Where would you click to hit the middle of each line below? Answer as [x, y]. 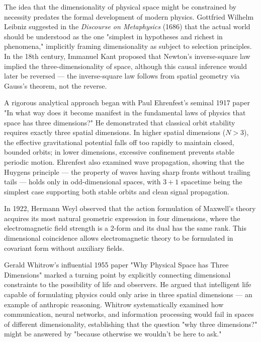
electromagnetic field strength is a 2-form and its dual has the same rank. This [125, 228]
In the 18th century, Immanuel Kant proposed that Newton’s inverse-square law [127, 56]
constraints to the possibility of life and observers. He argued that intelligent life [128, 284]
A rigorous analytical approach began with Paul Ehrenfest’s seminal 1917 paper [127, 102]
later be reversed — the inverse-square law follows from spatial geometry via [122, 76]
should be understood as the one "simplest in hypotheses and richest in [113, 36]
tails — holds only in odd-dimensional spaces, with [82, 182]
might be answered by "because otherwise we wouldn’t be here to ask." [113, 334]
